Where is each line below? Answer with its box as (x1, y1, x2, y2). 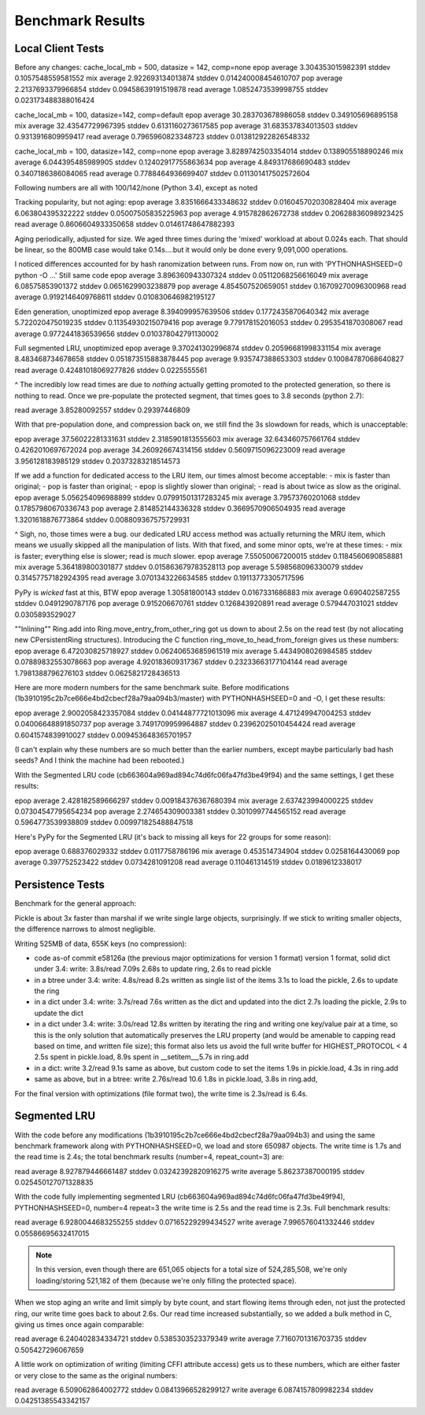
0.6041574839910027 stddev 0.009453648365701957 (14, 730, 192, 740)
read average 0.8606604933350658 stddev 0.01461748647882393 (14, 220, 235, 229)
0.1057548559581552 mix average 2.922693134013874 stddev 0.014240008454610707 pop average (14, 73, 343, 83)
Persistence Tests (14, 878, 105, 892)
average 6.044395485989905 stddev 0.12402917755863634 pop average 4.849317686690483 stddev (14, 157, 350, 167)
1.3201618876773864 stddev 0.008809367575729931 (14, 515, 190, 524)
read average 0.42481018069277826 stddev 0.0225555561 (14, 365, 208, 375)
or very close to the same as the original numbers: (14, 1370, 178, 1380)
